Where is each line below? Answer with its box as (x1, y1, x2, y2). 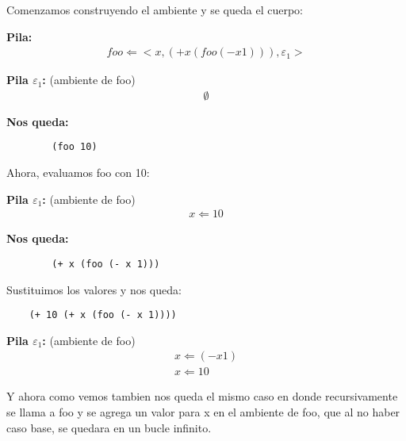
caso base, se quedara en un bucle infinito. (6, 419, 212, 435)
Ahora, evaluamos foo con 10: (6, 164, 150, 181)
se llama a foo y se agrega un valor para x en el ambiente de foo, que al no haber (6, 404, 400, 420)
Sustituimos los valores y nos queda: (6, 281, 182, 297)
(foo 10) (52, 141, 98, 153)
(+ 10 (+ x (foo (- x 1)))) (29, 309, 177, 321)
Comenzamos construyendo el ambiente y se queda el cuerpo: (6, 2, 303, 17)
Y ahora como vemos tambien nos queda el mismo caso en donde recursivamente (6, 388, 398, 405)
